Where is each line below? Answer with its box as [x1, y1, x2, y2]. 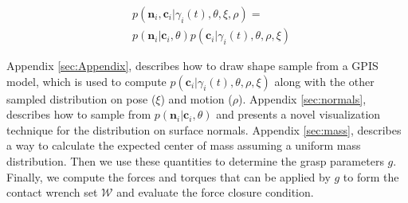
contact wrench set [6, 184, 98, 201]
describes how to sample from [6, 106, 151, 123]
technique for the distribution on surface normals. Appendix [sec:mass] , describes [6, 121, 402, 138]
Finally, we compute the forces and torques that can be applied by [6, 168, 331, 185]
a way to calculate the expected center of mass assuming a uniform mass [6, 137, 361, 154]
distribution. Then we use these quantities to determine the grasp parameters [6, 153, 384, 170]
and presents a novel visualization [216, 106, 381, 123]
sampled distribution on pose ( [6, 90, 156, 107]
